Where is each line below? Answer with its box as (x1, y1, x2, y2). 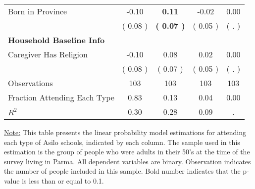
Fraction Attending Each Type (8, 92, 114, 103)
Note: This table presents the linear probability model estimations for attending (4, 127, 247, 137)
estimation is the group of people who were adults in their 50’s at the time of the (4, 146, 250, 157)
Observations (8, 77, 53, 89)
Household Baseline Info (8, 34, 105, 46)
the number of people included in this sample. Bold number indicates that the (4, 166, 241, 176)
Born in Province (8, 5, 67, 17)
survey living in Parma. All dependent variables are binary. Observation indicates (4, 156, 251, 166)
